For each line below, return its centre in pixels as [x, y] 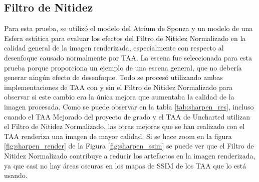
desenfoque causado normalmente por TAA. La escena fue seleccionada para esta [128, 57]
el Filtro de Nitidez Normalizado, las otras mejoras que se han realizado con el [124, 126]
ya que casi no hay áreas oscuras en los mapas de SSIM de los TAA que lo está [125, 165]
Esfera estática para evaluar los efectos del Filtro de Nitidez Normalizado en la [125, 38]
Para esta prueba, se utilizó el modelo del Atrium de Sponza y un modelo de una [128, 28]
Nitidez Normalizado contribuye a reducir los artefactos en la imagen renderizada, [130, 155]
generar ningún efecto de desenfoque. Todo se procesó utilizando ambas [113, 77]
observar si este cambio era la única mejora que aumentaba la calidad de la [119, 97]
